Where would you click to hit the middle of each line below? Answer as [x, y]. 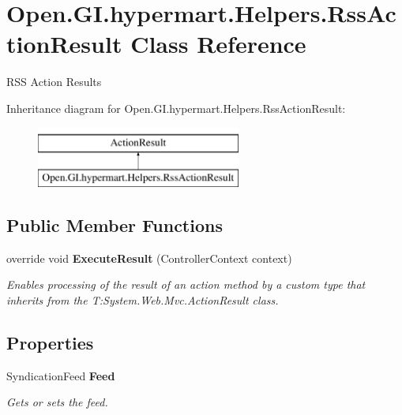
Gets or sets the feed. [57, 402]
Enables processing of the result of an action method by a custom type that [186, 284]
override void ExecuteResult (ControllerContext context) [149, 258]
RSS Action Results [54, 82]
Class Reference [218, 44]
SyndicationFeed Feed [61, 375]
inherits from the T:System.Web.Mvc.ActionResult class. [143, 300]
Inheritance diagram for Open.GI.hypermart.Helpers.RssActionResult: [176, 108]
